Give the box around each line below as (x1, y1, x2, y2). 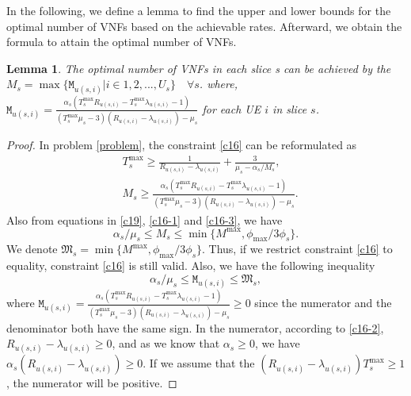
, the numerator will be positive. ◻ (6, 375, 177, 391)
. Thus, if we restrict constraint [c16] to (202, 240, 393, 257)
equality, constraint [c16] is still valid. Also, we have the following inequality (6, 257, 375, 274)
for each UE (202, 100, 261, 117)
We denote (6, 240, 58, 257)
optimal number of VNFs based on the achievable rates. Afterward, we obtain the (6, 17, 402, 34)
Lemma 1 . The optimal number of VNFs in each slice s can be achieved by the (6, 60, 391, 76)
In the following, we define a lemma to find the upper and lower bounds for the (6, 2, 391, 18)
